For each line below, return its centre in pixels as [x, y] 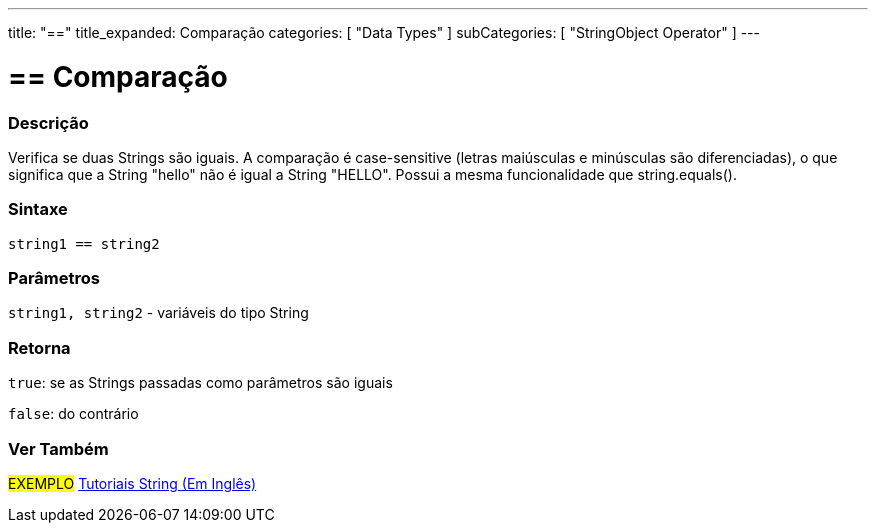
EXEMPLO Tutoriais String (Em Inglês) [132, 483]
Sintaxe [38, 209]
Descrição [48, 122]
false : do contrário [73, 414]
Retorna [39, 347]
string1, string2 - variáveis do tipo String [158, 313]
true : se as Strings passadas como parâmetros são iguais [200, 383]
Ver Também [58, 448]
